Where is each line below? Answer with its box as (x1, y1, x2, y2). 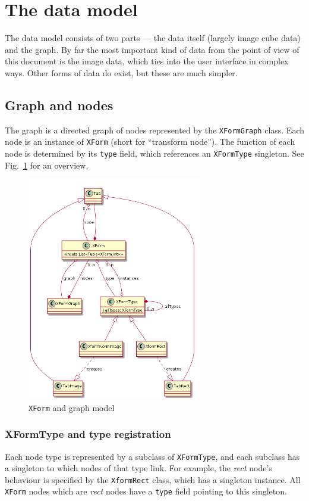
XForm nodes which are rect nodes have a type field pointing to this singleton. (5, 485, 287, 497)
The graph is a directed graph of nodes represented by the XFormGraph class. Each (5, 123, 305, 136)
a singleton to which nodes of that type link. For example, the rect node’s (5, 462, 272, 474)
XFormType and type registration (5, 427, 171, 441)
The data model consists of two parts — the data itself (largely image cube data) (5, 32, 301, 44)
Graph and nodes (5, 95, 113, 114)
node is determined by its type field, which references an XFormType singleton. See (5, 147, 304, 160)
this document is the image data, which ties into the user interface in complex (5, 55, 289, 67)
